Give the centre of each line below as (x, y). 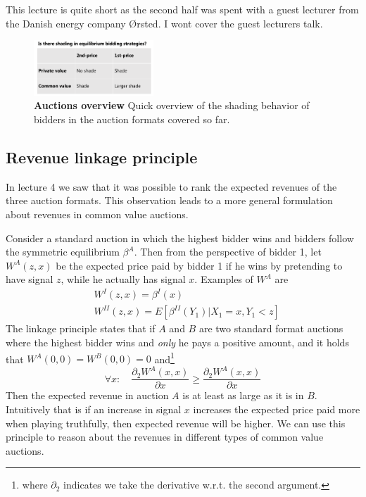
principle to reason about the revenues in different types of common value (165, 437)
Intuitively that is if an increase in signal (94, 409)
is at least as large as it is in (243, 395)
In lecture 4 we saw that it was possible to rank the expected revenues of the (171, 186)
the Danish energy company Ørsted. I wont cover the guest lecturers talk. (164, 23)
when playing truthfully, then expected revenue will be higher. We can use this (176, 423)
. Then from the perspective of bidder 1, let (228, 252)
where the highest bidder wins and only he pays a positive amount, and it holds (177, 342)
